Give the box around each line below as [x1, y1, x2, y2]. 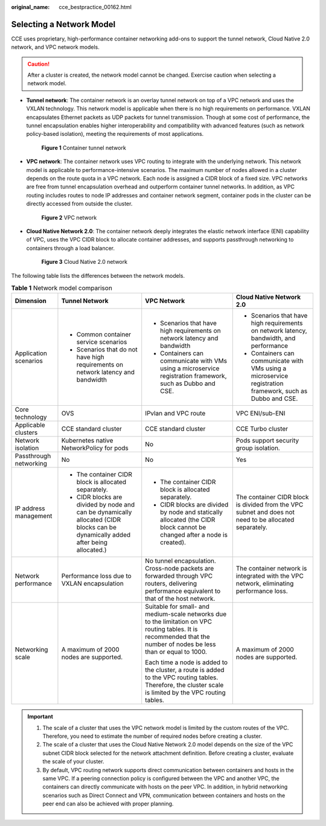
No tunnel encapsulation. [145, 557, 217, 565]
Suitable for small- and [145, 603, 209, 611]
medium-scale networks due [145, 610, 227, 618]
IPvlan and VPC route [145, 409, 206, 418]
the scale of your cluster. [42, 758, 104, 765]
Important [27, 713, 54, 720]
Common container [76, 330, 132, 339]
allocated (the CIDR [160, 516, 216, 524]
